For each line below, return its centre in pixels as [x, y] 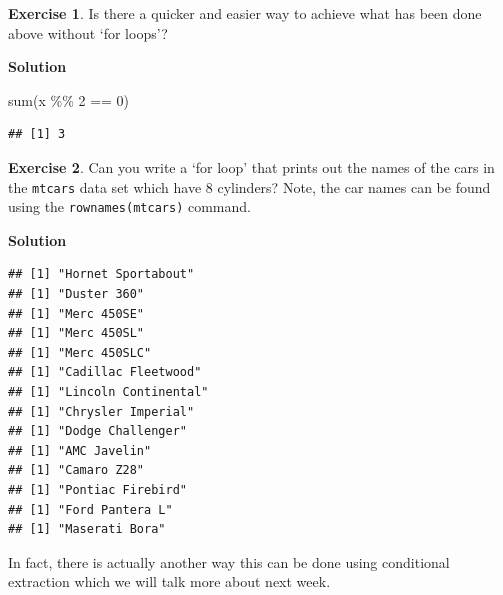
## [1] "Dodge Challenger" [97, 431]
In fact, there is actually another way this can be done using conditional [229, 561]
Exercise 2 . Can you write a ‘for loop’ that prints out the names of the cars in [251, 166]
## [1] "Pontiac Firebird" [97, 490]
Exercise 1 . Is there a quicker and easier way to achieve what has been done [245, 13]
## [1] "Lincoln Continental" [108, 392]
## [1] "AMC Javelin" [80, 450]
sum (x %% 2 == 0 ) [69, 99]
